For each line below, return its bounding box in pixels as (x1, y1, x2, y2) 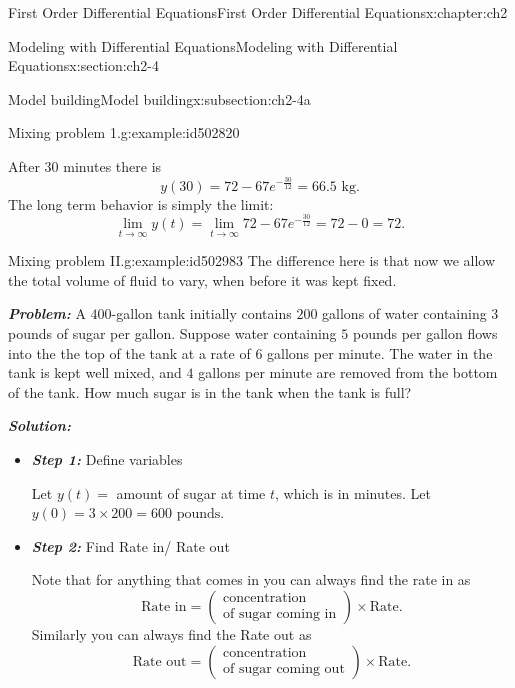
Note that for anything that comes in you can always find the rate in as (31, 569, 471, 590)
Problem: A (8, 303, 86, 324)
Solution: (8, 415, 71, 436)
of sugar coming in (223, 607, 337, 622)
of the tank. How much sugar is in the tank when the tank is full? (8, 381, 412, 402)
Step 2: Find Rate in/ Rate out (31, 535, 230, 556)
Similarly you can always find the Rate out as (31, 623, 312, 644)
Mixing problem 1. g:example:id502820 (8, 122, 240, 143)
